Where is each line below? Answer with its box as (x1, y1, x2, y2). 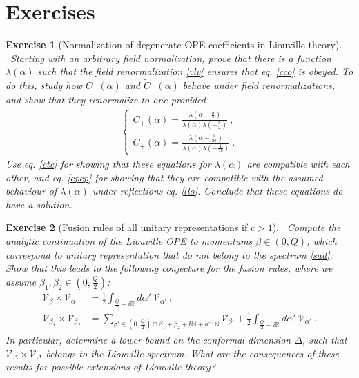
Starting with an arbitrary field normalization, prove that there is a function (10, 50, 331, 65)
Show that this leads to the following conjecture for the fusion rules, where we (6, 261, 333, 275)
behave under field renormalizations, (182, 78, 336, 92)
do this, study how (6, 78, 82, 92)
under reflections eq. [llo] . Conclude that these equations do (92, 183, 343, 198)
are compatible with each (246, 157, 350, 170)
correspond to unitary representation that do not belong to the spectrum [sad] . (6, 247, 333, 261)
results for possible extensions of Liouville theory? (6, 359, 215, 374)
